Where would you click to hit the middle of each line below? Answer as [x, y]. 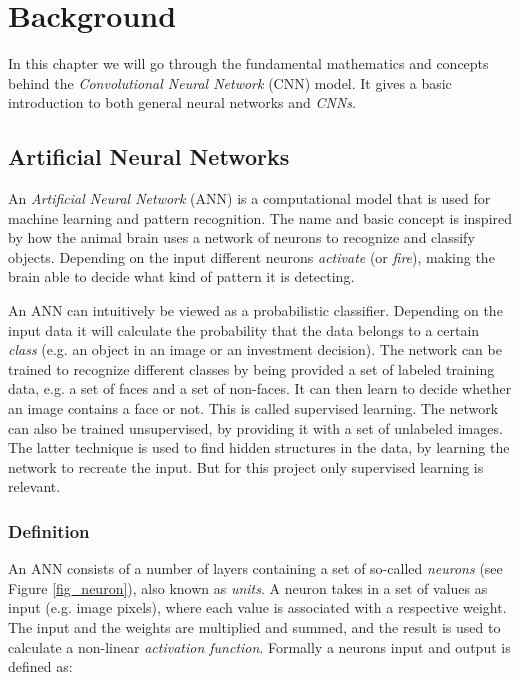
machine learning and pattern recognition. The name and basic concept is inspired [260, 217]
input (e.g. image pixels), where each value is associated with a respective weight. [257, 607]
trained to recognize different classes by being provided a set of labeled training [251, 368]
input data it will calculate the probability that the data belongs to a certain [244, 329]
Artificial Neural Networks [149, 156]
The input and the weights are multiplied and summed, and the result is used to [254, 627]
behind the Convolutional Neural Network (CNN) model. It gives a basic [230, 82]
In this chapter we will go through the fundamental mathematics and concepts [248, 63]
